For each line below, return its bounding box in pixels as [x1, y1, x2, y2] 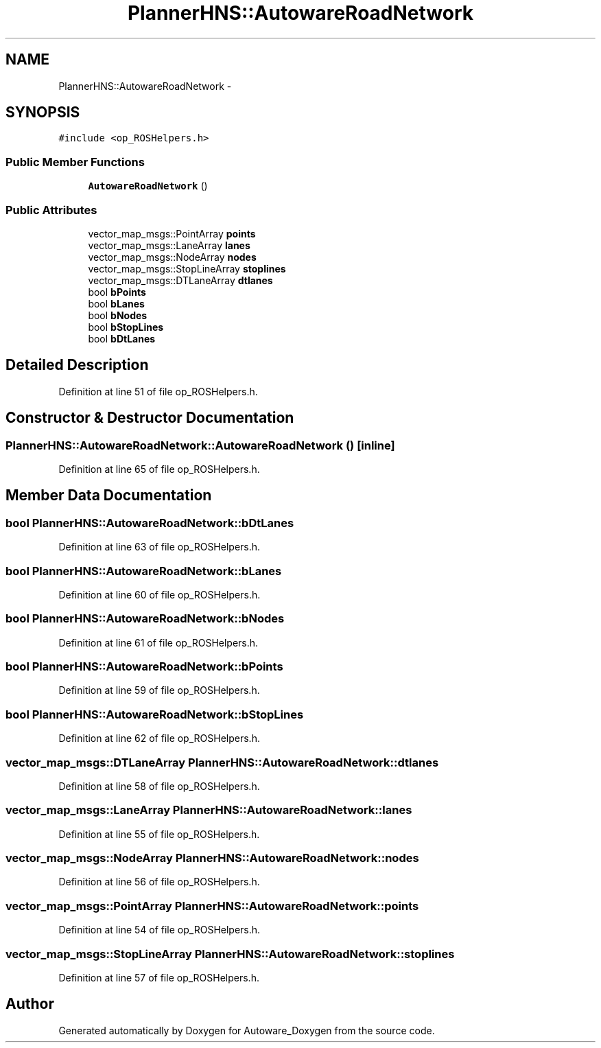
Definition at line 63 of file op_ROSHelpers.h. [58, 541, 261, 553]
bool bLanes [88, 297, 145, 310]
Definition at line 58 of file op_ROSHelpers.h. [58, 780, 260, 792]
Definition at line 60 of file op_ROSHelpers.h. [58, 588, 261, 601]
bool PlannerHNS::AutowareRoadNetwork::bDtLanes [5, 515, 294, 530]
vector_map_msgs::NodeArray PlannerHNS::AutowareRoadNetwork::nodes [5, 851, 419, 865]
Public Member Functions [5, 154, 145, 169]
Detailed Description [5, 356, 149, 374]
